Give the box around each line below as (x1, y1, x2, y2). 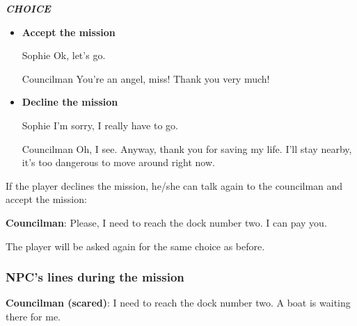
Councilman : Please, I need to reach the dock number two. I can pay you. (6, 215, 327, 229)
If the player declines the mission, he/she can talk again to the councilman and (6, 178, 343, 193)
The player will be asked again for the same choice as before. (6, 238, 265, 253)
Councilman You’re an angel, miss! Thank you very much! (22, 71, 270, 85)
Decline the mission (22, 95, 118, 109)
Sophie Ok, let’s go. (22, 48, 106, 63)
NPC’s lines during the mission (6, 268, 184, 286)
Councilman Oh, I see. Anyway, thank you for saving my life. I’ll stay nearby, (22, 141, 352, 156)
